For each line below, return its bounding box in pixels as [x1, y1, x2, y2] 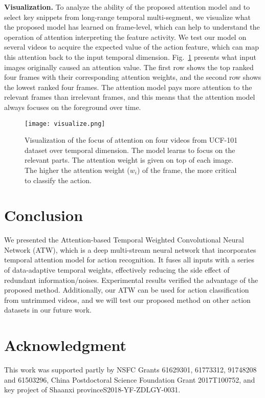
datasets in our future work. [4, 304, 92, 315]
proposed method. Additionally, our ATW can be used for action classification [4, 284, 249, 295]
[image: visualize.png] [25, 120, 105, 127]
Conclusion [4, 205, 83, 226]
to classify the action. [25, 174, 92, 185]
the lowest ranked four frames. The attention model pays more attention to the [4, 81, 252, 92]
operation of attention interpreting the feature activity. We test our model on [4, 31, 247, 42]
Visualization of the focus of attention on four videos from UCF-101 [25, 135, 238, 145]
